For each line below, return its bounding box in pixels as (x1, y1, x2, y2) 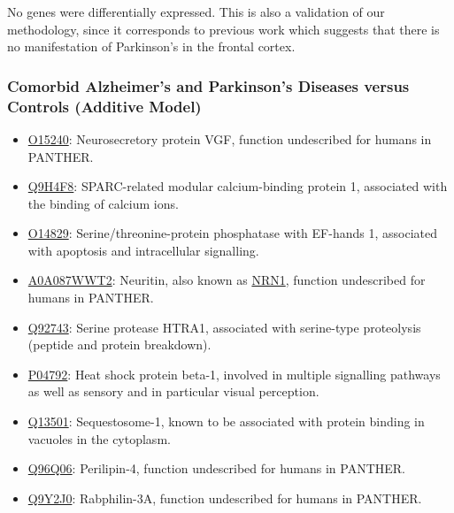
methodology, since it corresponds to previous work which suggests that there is (7, 19, 440, 38)
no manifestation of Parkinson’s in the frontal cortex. (7, 37, 296, 56)
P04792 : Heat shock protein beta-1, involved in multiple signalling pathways (27, 364, 441, 383)
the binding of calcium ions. (27, 194, 179, 212)
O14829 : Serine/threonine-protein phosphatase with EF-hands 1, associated (27, 224, 437, 242)
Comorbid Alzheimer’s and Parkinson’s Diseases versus (7, 74, 410, 96)
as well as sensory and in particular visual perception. (27, 382, 319, 401)
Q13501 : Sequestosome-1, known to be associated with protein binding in (27, 412, 425, 431)
